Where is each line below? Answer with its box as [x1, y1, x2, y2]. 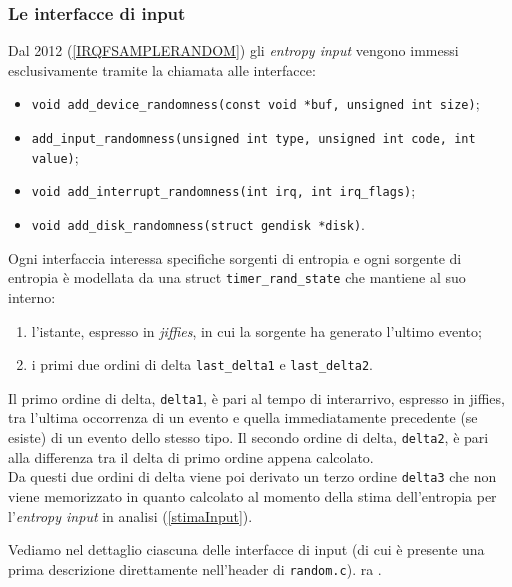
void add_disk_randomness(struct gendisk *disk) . [31, 214, 366, 235]
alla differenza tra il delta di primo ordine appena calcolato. [8, 446, 374, 467]
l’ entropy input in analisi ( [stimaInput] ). [8, 505, 253, 526]
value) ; [31, 146, 79, 167]
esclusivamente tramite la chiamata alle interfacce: [8, 59, 316, 80]
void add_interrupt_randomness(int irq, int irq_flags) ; [31, 180, 416, 201]
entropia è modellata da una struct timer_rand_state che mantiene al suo [8, 267, 466, 288]
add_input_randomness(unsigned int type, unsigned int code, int [31, 132, 476, 147]
